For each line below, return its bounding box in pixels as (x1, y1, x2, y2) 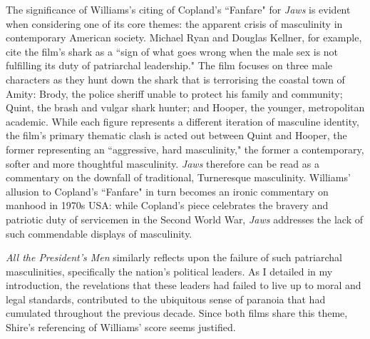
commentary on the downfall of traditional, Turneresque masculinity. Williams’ (6, 170, 351, 185)
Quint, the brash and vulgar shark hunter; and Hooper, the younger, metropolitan (6, 100, 365, 115)
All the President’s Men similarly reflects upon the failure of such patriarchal (6, 250, 342, 265)
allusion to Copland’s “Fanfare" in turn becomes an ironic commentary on (6, 183, 329, 198)
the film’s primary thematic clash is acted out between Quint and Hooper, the (6, 128, 347, 143)
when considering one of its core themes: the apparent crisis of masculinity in (6, 16, 343, 31)
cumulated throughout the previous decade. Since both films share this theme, (6, 305, 348, 320)
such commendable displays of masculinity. (6, 226, 192, 241)
